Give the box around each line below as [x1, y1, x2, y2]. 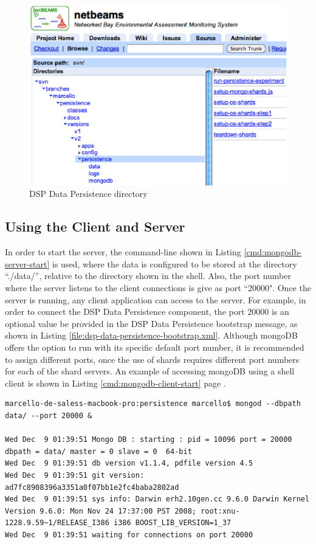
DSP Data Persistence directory [29, 187, 148, 200]
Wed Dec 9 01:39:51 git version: [5, 470, 145, 480]
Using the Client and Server [5, 217, 185, 236]
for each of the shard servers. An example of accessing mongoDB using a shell [5, 365, 295, 377]
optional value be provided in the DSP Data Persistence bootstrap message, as [5, 317, 298, 329]
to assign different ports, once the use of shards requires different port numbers [5, 353, 300, 365]
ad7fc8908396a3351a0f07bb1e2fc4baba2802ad [5, 483, 179, 492]
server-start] [5, 257, 50, 270]
